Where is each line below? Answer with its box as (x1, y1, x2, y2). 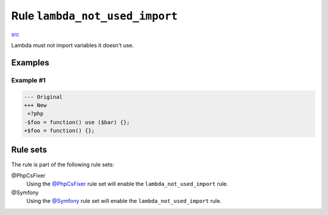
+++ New (24, 102, 47, 108)
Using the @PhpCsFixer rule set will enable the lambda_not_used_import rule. (26, 180, 228, 188)
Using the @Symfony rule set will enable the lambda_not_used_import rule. (26, 197, 222, 205)
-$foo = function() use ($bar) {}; (24, 119, 130, 125)
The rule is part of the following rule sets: (11, 160, 115, 168)
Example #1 (11, 76, 46, 84)
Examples (11, 58, 50, 68)
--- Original (24, 93, 63, 100)
